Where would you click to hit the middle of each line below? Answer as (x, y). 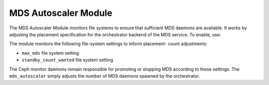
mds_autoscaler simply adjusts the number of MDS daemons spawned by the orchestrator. (105, 76)
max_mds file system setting (50, 53)
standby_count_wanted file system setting (67, 60)
